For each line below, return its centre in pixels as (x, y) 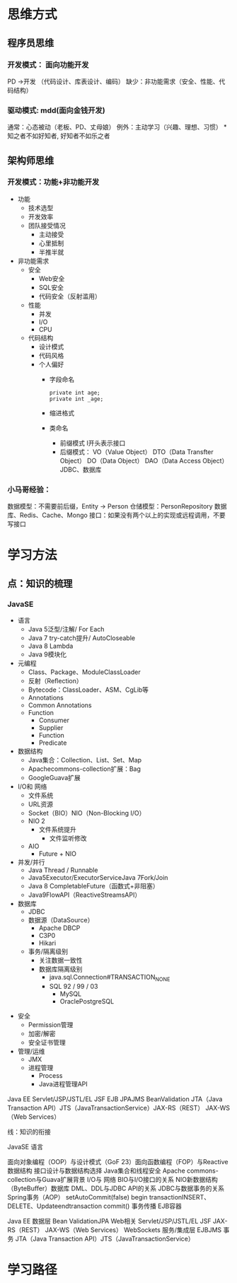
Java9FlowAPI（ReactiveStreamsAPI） (85, 895)
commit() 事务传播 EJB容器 (143, 1206)
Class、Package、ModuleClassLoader (84, 672)
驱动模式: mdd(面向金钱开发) (56, 110)
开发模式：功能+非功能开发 (53, 182)
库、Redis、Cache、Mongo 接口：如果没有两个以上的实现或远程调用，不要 (117, 515)
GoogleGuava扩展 (54, 778)
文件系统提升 (57, 830)
